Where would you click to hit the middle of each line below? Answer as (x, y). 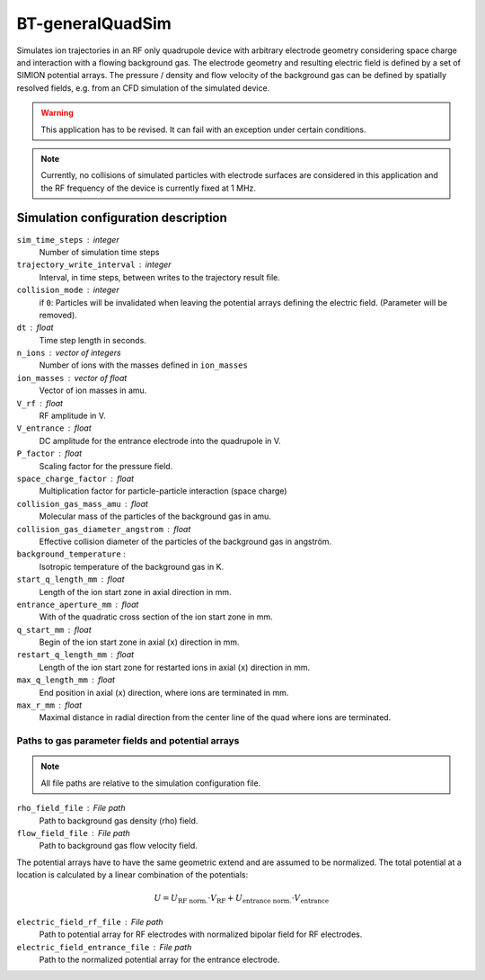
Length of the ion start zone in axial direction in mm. (135, 592)
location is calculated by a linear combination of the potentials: (132, 875)
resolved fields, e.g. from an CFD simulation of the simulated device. (143, 88)
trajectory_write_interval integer (94, 264)
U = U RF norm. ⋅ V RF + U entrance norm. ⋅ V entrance (242, 899)
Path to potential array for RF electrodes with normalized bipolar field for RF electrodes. (201, 934)
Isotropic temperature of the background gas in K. (132, 566)
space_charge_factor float (75, 478)
